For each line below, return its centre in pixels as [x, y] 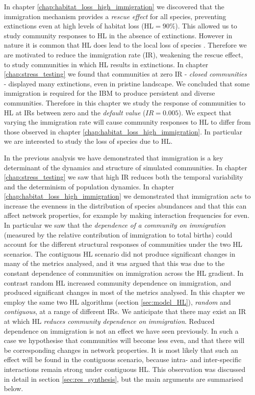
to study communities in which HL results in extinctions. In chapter [106, 64]
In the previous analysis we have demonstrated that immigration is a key [114, 157]
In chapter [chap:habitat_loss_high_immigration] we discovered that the [114, 6]
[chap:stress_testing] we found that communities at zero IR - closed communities [126, 74]
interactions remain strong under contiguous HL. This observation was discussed [125, 369]
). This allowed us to [206, 26]
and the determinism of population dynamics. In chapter [89, 186]
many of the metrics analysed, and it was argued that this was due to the [114, 263]
